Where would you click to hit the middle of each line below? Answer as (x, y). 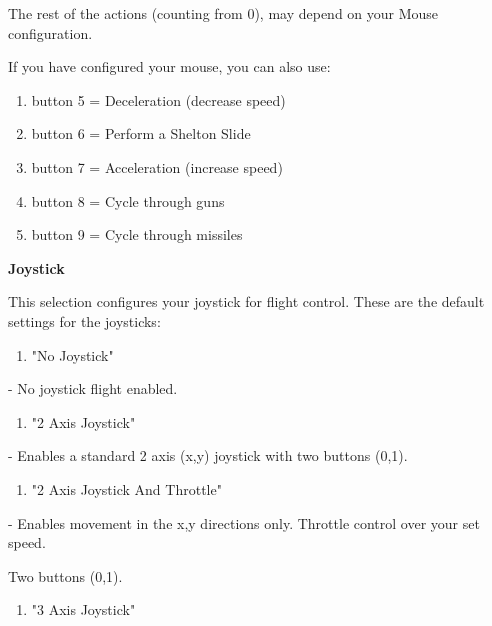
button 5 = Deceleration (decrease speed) (158, 99)
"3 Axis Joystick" (83, 609)
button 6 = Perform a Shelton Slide (141, 133)
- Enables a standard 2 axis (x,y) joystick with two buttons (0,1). (208, 455)
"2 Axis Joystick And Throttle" (126, 488)
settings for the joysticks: (84, 320)
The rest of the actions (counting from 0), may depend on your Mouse (223, 13)
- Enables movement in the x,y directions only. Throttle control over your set (244, 522)
